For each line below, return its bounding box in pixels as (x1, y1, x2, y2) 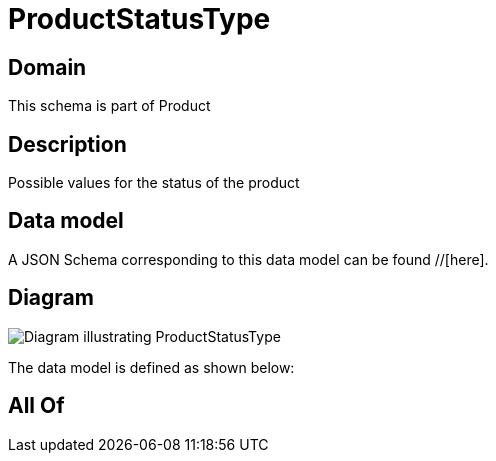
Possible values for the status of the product (8, 174, 300, 192)
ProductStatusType (8, 2, 271, 36)
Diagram (8, 285, 94, 311)
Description (8, 131, 127, 157)
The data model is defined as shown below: (8, 358, 295, 376)
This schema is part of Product (8, 97, 211, 115)
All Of (8, 393, 65, 419)
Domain (8, 54, 87, 80)
